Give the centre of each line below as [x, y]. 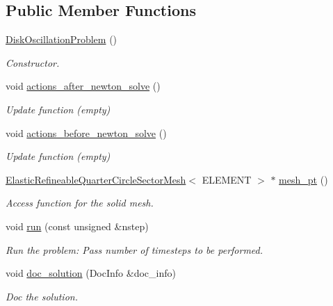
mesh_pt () [303, 179]
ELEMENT [227, 179]
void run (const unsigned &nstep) [77, 226]
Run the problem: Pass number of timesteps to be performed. [135, 249]
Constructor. [33, 62]
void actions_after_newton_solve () [83, 86]
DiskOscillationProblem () [62, 39]
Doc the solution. [42, 296]
